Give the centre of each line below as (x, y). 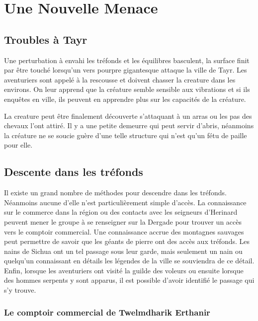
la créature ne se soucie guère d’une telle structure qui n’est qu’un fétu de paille (126, 135)
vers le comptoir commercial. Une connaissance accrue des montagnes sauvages (124, 231)
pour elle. (18, 145)
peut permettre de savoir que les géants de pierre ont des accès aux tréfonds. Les (127, 241)
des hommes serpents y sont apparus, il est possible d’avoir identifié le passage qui (129, 280)
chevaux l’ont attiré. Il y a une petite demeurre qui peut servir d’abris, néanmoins (129, 125)
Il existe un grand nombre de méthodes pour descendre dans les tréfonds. (115, 193)
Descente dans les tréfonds (74, 172)
